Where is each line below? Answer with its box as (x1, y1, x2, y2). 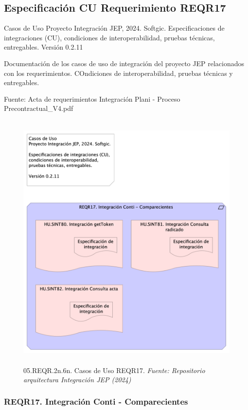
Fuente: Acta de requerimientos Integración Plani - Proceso (4, 93, 180, 104)
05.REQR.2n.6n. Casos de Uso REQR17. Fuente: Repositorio (23, 365, 205, 375)
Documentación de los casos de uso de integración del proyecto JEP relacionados (4, 58, 244, 68)
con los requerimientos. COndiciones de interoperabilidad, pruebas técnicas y (4, 68, 233, 78)
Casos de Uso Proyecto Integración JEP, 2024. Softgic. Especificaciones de (4, 23, 225, 33)
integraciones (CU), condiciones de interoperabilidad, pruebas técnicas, (4, 32, 215, 42)
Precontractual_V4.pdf (4, 103, 73, 113)
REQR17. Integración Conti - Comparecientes (4, 395, 188, 407)
